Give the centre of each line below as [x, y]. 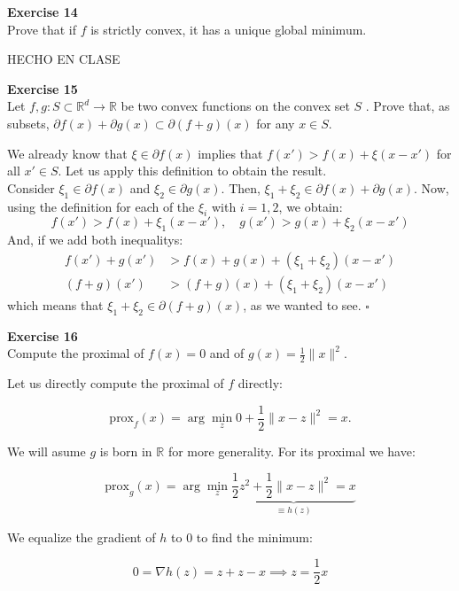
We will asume [47, 451]
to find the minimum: [254, 537]
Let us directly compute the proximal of [116, 383]
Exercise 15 [43, 88]
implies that [230, 153]
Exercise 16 [43, 335]
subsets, [28, 123]
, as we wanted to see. [302, 304]
